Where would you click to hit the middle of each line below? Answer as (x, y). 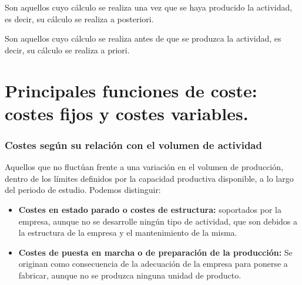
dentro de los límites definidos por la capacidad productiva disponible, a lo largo (149, 178)
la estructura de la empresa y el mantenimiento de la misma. (128, 233)
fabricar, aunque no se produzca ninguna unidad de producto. (130, 275)
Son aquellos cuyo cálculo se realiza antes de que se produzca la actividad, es (143, 38)
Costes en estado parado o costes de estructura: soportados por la (150, 209)
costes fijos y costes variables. (127, 113)
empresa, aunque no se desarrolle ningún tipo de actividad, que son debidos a (158, 221)
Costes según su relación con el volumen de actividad (133, 145)
